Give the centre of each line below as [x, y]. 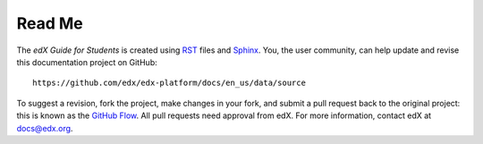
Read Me [50, 23]
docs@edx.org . [45, 128]
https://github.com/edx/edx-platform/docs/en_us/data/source [169, 83]
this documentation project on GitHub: [87, 62]
